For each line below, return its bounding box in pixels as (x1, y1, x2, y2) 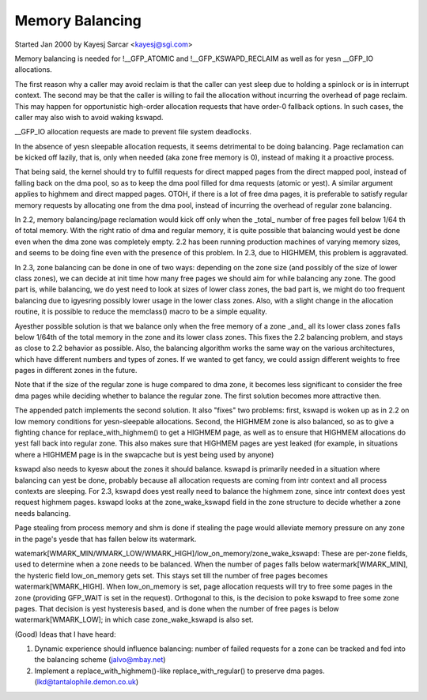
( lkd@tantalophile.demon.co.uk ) (34, 677, 139, 687)
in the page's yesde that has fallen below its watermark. (14, 534, 197, 544)
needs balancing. (14, 508, 71, 517)
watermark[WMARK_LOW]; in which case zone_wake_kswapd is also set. (14, 615, 254, 624)
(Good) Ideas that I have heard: (14, 629, 116, 639)
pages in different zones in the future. (14, 366, 138, 375)
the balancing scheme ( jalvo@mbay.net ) (34, 655, 166, 664)
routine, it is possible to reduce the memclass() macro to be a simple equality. (14, 307, 268, 316)
